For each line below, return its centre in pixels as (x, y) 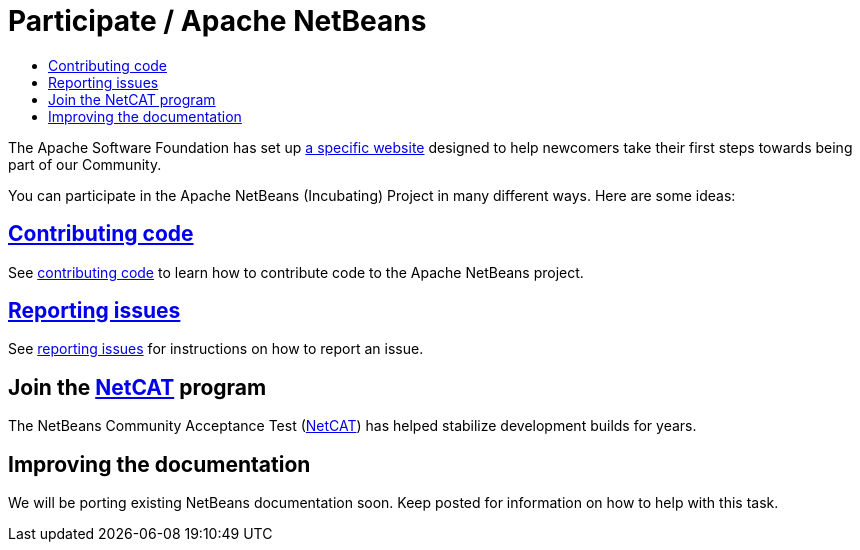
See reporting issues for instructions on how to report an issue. (216, 349)
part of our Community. (85, 164)
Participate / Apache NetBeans (217, 21)
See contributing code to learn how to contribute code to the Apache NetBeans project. (296, 272)
